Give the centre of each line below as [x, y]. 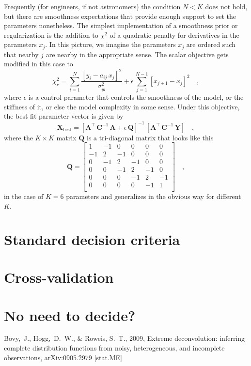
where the [18, 137]
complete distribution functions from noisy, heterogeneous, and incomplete [114, 348]
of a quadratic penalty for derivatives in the [174, 35]
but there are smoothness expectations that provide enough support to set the [120, 16]
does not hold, [226, 6]
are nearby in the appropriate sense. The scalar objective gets [137, 54]
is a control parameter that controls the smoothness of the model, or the [136, 97]
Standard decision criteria [92, 239]
